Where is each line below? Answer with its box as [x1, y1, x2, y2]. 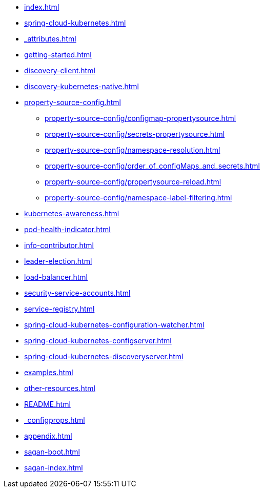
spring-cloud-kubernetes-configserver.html [24, 336, 172, 345]
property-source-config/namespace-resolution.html [45, 146, 220, 154]
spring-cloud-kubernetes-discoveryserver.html [24, 352, 184, 361]
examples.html [24, 368, 73, 377]
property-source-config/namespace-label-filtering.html [45, 193, 232, 202]
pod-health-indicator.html [24, 225, 111, 234]
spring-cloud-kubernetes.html [24, 18, 126, 27]
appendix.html [24, 432, 72, 440]
